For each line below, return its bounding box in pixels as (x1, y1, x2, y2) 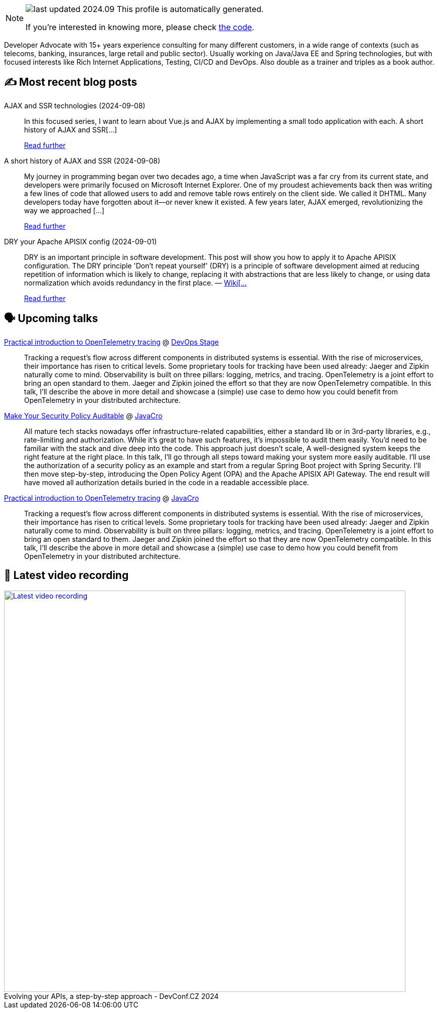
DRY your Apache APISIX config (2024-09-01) (4, 237, 157, 246)
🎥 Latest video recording (4, 569, 129, 582)
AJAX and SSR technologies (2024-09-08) (4, 101, 145, 110)
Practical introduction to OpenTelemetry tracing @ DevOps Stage (4, 337, 219, 346)
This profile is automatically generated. (116, 4, 264, 14)
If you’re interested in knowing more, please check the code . (26, 22, 254, 32)
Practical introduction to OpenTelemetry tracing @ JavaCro (4, 493, 199, 502)
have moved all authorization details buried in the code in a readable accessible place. (24, 478, 309, 487)
